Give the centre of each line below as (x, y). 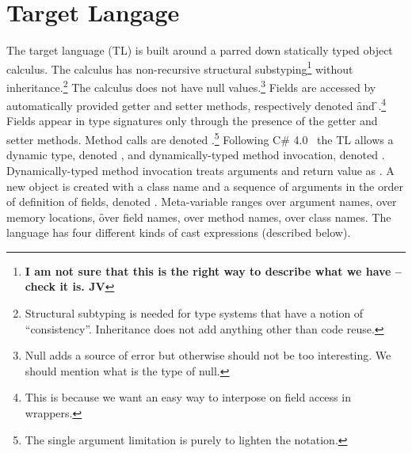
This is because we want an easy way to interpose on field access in (188, 397)
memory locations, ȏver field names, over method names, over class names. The (199, 217)
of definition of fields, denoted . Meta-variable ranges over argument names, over (202, 202)
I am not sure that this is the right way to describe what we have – (213, 270)
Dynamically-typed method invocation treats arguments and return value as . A (200, 170)
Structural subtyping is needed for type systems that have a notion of (194, 313)
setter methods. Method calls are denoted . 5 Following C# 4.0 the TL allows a (200, 138)
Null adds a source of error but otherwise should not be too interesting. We (208, 355)
